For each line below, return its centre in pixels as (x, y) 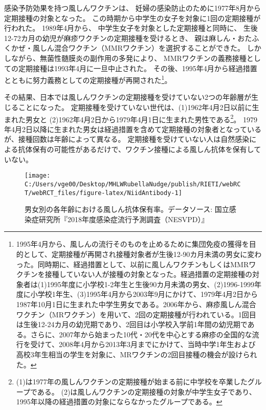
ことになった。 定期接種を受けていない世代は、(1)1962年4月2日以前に (135, 107)
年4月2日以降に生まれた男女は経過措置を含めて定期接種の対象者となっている (133, 129)
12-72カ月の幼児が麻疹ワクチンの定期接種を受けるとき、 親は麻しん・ (121, 38)
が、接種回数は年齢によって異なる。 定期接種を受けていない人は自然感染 (127, 139)
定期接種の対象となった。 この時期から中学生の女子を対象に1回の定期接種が (132, 18)
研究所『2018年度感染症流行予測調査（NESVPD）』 (124, 219)
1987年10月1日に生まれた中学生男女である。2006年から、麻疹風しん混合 (136, 304)
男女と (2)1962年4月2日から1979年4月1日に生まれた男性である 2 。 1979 (141, 118)
